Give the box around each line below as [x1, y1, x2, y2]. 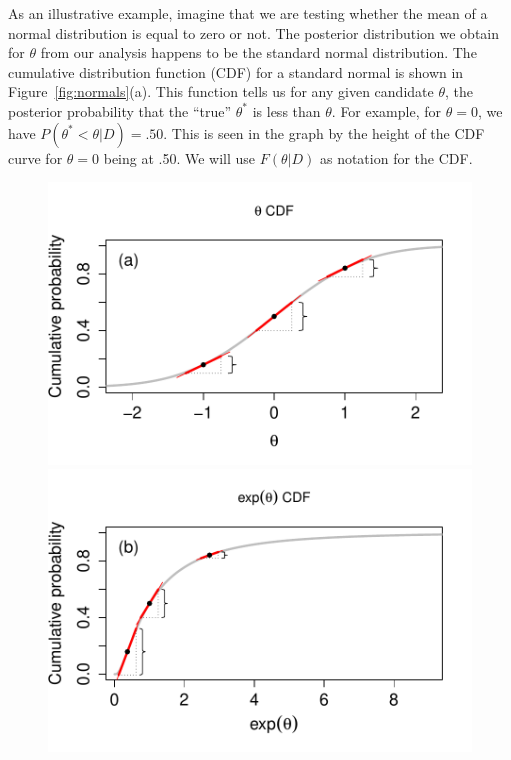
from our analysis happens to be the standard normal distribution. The [40, 42, 477, 63]
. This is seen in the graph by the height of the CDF [163, 122, 485, 143]
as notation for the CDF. [319, 147, 473, 168]
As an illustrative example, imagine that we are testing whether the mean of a [8, 3, 488, 23]
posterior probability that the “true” [8, 100, 232, 121]
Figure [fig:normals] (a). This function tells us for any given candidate [8, 81, 434, 102]
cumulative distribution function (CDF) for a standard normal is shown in [8, 61, 464, 82]
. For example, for [331, 100, 441, 121]
